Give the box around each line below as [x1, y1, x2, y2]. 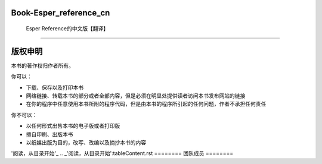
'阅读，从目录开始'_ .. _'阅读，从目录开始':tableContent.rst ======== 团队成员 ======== [11, 150, 234, 157]
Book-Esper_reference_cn [11, 8, 110, 18]
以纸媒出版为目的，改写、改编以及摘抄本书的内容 [26, 139, 146, 146]
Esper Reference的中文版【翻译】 [26, 25, 109, 32]
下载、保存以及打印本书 [26, 84, 83, 91]
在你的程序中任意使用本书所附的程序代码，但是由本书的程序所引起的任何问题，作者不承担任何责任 [26, 100, 267, 108]
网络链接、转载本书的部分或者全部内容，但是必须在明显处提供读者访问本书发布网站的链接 [26, 92, 246, 99]
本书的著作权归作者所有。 [11, 62, 74, 69]
